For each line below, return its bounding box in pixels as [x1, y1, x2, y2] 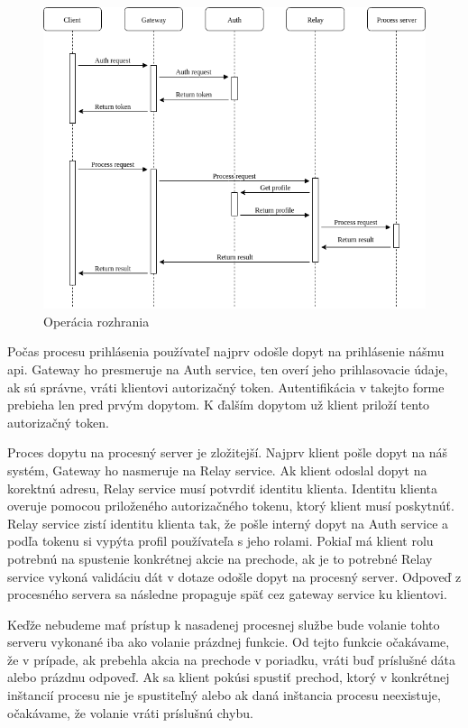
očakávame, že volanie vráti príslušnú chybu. [7, 703, 253, 722]
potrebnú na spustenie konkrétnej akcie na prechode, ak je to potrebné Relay [7, 548, 433, 567]
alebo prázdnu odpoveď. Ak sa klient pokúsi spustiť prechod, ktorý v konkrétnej [7, 668, 450, 687]
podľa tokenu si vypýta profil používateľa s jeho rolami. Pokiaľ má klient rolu [7, 531, 434, 550]
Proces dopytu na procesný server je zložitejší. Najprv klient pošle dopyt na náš [7, 443, 448, 462]
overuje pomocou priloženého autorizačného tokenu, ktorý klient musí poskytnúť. [7, 496, 454, 515]
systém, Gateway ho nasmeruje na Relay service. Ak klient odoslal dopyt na [7, 460, 427, 479]
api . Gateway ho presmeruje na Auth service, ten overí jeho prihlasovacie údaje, [7, 359, 448, 378]
